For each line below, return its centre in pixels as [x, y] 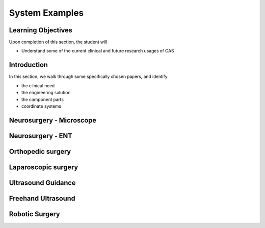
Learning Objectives [41, 30]
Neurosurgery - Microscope [53, 120]
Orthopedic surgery [40, 151]
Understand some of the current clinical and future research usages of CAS [98, 51]
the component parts [42, 99]
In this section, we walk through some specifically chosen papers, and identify [88, 76]
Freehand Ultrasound [42, 198]
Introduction [28, 65]
